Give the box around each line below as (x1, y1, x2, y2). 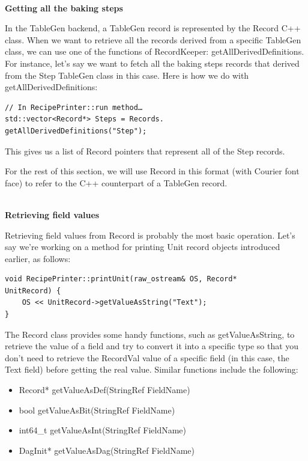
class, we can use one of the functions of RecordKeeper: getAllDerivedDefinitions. (5, 45, 304, 58)
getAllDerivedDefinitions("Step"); (5, 126, 147, 135)
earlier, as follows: (5, 252, 71, 264)
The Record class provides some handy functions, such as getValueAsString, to (5, 328, 295, 340)
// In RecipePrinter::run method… (5, 103, 143, 112)
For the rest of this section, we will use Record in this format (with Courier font (5, 165, 300, 177)
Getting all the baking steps (5, 1, 123, 14)
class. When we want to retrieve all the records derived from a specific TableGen (5, 33, 301, 46)
